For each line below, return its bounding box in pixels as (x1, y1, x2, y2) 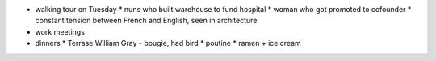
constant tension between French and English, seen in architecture (35, 16, 258, 26)
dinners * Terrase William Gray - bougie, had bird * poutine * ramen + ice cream (35, 39, 302, 48)
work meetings (35, 26, 85, 36)
